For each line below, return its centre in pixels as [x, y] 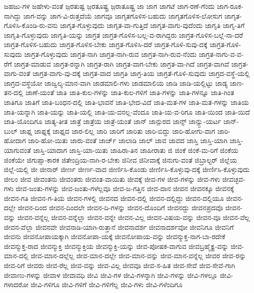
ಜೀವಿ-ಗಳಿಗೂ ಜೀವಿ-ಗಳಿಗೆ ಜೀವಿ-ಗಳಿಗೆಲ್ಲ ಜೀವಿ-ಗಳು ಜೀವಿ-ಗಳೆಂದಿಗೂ [106, 284]
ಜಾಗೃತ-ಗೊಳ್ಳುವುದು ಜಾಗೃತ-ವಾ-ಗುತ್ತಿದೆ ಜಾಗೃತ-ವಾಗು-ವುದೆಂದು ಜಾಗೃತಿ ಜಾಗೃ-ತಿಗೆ [152, 25]
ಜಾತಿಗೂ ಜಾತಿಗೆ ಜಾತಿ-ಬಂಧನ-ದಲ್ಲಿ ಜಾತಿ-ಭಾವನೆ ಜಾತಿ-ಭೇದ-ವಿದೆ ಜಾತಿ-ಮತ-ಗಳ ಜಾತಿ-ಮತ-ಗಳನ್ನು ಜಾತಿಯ [127, 102]
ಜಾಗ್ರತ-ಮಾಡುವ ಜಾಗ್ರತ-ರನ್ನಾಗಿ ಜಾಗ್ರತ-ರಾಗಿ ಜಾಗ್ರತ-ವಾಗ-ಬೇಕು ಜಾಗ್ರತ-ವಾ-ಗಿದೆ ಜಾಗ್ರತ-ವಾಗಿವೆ [121, 63]
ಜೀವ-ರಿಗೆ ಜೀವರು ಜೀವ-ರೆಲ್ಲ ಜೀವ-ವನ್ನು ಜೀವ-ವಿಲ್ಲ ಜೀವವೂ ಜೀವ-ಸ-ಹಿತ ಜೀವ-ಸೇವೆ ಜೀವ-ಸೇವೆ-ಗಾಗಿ [120, 265]
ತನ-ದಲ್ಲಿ [14, 92]
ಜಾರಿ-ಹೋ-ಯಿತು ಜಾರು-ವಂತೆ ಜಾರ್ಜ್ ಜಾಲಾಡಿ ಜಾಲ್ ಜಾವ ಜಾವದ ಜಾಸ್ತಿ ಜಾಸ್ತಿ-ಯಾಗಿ [128, 140]
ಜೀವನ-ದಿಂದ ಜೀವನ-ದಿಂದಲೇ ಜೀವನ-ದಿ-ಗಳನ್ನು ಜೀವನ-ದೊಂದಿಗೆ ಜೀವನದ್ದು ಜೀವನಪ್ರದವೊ [120, 208]
